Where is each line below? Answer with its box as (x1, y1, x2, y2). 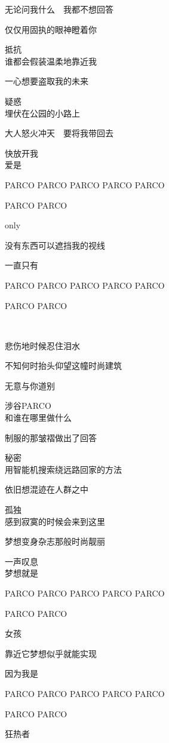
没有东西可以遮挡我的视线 (5, 239, 105, 251)
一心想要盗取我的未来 (5, 75, 88, 87)
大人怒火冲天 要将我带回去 (5, 127, 113, 139)
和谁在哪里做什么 (5, 411, 72, 424)
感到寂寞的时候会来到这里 (5, 515, 105, 527)
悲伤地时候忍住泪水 (5, 339, 80, 351)
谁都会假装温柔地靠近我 (5, 54, 97, 67)
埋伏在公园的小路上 (5, 106, 80, 119)
